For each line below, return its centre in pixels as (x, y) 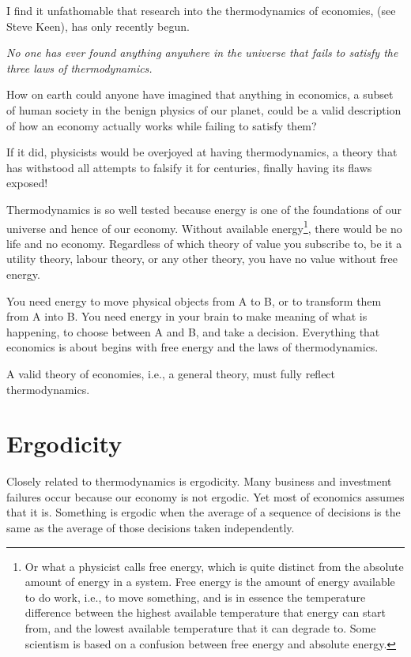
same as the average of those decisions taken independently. (151, 528)
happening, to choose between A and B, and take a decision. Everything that (193, 331)
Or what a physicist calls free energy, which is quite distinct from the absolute (214, 566)
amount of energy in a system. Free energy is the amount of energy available (210, 582)
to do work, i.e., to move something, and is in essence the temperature (195, 597)
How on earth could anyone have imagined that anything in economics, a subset (200, 94)
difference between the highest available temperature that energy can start (205, 612)
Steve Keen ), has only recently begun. (98, 26)
